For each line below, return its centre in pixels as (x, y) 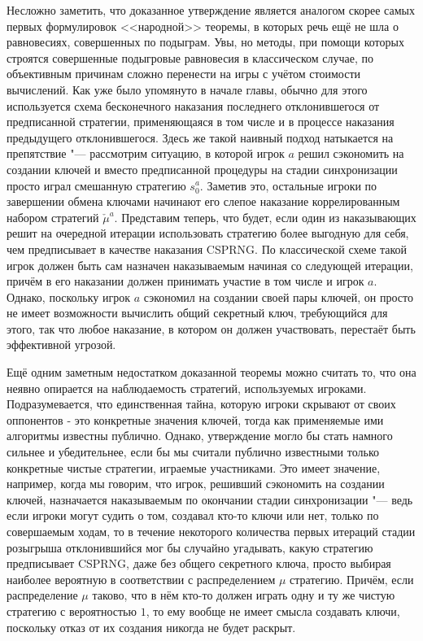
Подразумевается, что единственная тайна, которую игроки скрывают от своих (201, 404)
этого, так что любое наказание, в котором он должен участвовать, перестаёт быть (211, 328)
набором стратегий (53, 217)
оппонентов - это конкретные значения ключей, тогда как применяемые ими (195, 419)
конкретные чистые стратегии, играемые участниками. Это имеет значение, (194, 467)
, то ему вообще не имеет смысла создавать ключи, (273, 610)
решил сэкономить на (351, 153)
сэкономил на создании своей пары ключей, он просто (279, 297)
